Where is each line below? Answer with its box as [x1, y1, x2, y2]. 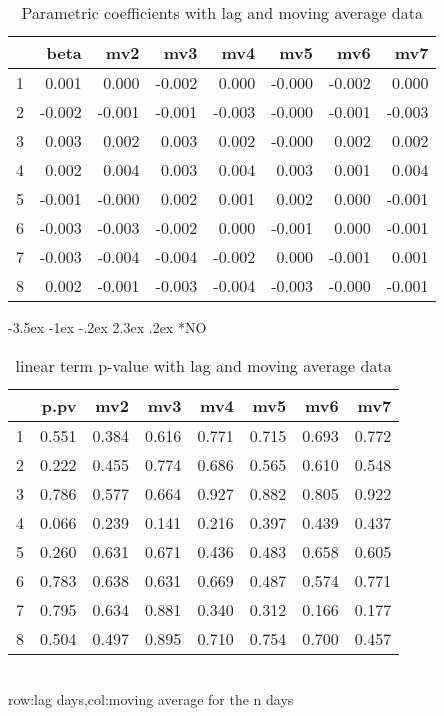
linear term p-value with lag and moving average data [15, 353, 392, 377]
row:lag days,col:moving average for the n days [8, 689, 294, 710]
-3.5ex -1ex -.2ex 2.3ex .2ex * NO [8, 317, 207, 337]
